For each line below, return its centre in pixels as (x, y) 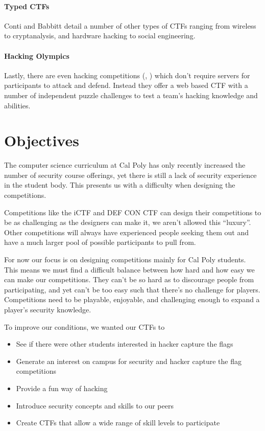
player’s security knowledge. (48, 309)
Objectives (42, 140)
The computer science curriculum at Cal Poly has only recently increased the (125, 165)
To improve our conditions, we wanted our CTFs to (85, 326)
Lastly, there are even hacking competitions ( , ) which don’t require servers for (127, 75)
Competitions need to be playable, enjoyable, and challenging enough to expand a (132, 299)
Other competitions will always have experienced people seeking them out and (127, 232)
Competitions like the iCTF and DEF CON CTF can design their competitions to (133, 212)
